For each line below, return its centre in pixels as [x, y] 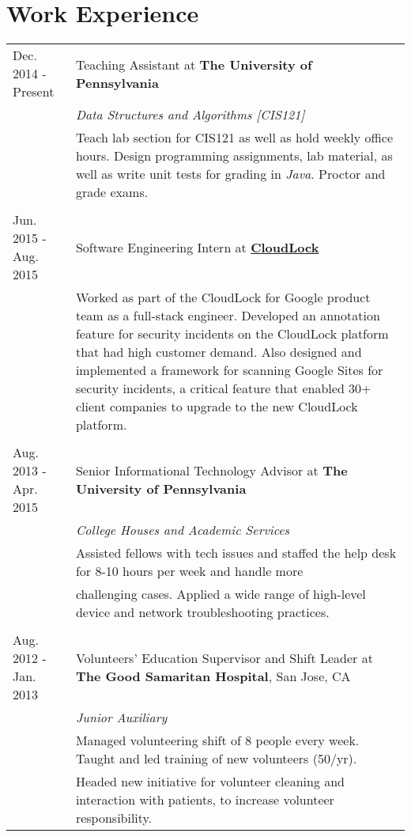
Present [34, 92]
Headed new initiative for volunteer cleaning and [210, 782]
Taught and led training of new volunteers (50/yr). [216, 759]
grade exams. [112, 192]
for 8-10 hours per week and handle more [189, 571]
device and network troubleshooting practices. [202, 612]
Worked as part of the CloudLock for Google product [223, 297]
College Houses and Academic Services [183, 530]
